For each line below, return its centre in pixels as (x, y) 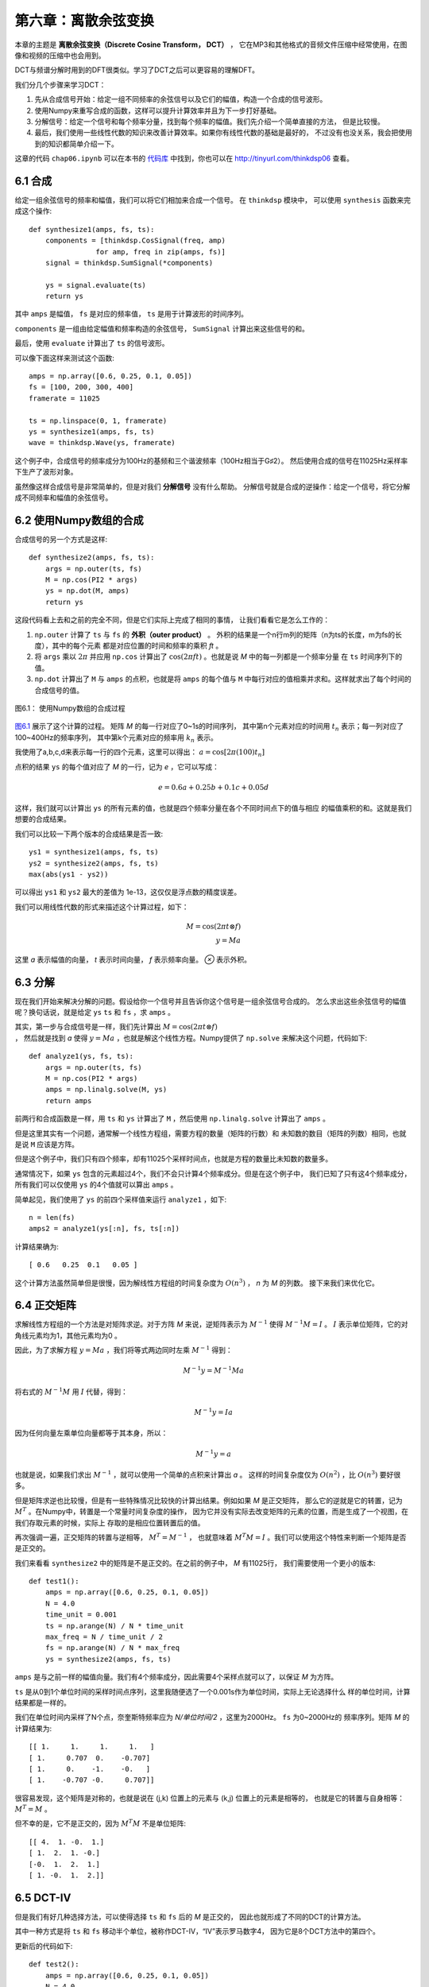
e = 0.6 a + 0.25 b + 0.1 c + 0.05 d (213, 787)
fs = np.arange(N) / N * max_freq (112, 1648)
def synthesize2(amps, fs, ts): (92, 558)
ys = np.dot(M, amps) (87, 591)
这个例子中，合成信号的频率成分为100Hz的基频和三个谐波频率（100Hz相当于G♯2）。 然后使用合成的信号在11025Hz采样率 (211, 460)
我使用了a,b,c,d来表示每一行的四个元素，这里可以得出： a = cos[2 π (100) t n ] (140, 753)
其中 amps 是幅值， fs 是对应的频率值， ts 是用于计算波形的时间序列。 (131, 314)
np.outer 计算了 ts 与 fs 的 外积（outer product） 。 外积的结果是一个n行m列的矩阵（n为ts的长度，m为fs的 (215, 634)
